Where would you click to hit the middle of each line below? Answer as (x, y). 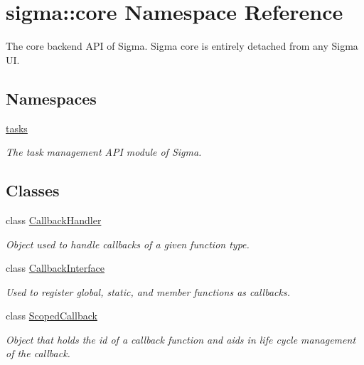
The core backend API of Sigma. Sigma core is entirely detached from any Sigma (182, 46)
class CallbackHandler (54, 219)
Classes (33, 190)
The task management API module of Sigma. (104, 152)
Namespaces (51, 98)
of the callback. (38, 353)
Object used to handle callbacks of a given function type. (128, 244)
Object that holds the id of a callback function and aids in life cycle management (181, 339)
